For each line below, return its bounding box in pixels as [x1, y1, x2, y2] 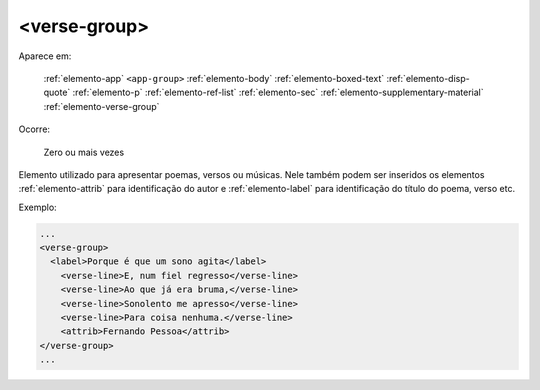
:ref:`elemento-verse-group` [43, 100, 160, 112]
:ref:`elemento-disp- [386, 72, 470, 84]
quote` [43, 86, 71, 99]
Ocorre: [18, 123, 50, 135]
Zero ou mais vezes [43, 146, 125, 158]
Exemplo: [18, 201, 57, 213]
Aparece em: [18, 50, 72, 62]
